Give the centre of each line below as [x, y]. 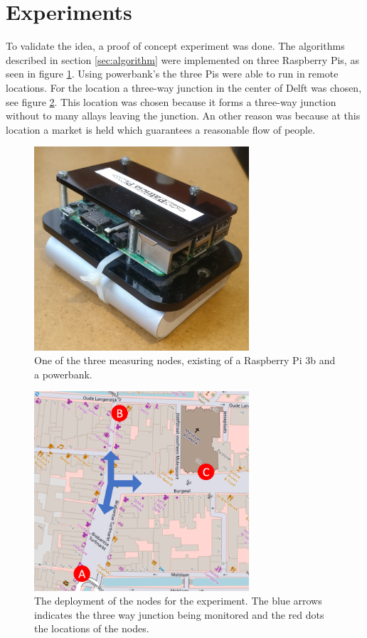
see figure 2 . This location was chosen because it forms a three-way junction [171, 101]
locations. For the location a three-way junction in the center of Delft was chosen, [184, 87]
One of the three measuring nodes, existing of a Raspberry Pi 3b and [185, 360]
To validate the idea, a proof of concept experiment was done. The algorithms [175, 46]
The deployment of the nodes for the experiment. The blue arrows [178, 601]
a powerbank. [63, 374]
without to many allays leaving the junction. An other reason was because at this [183, 116]
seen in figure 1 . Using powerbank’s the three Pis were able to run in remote [172, 74]
